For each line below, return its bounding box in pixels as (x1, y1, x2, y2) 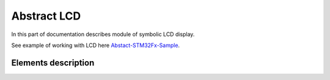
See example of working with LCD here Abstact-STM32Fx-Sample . (11, 42, 180, 49)
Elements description (11, 57, 95, 68)
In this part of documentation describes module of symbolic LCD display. (11, 31, 195, 38)
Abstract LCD (11, 9, 81, 23)
